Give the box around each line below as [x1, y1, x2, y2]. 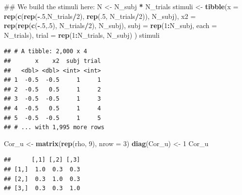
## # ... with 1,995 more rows [4, 124, 105, 131]
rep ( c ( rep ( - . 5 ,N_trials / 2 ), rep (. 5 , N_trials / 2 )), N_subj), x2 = [4, 11, 196, 21]
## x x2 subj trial [4, 57, 101, 64]
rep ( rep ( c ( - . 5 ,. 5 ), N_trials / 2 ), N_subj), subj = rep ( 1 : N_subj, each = [4, 20, 217, 30]
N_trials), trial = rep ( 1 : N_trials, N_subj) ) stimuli [4, 30, 160, 40]
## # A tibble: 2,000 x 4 [4, 48, 87, 55]
